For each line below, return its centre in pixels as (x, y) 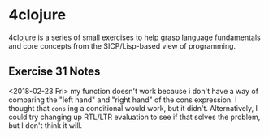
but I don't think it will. (46, 125)
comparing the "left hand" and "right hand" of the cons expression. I (123, 100)
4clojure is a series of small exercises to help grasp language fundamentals (135, 37)
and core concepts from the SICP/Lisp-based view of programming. (122, 45)
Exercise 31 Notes (54, 72)
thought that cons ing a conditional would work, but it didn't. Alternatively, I (133, 108)
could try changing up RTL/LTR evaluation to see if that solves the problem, (134, 117)
